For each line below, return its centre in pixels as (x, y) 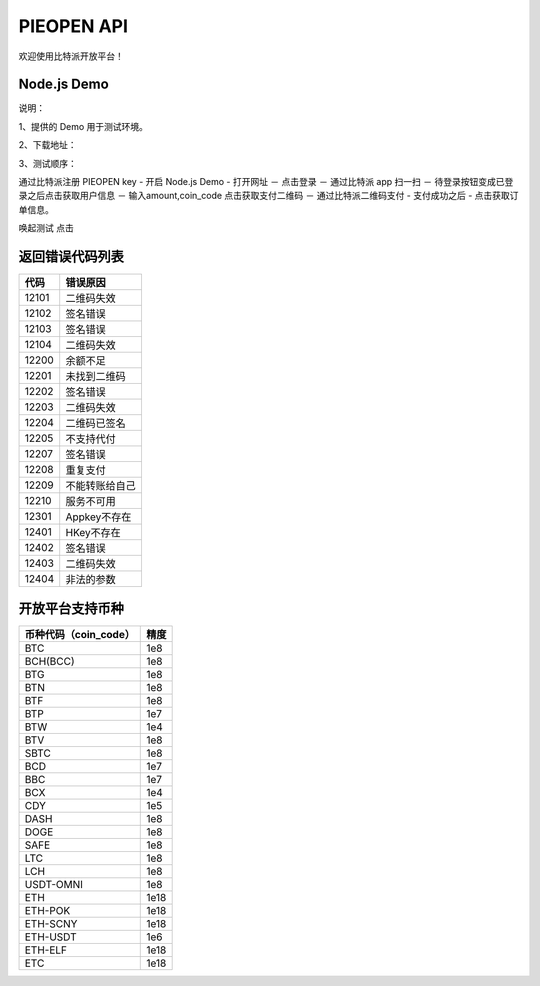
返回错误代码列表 (71, 256)
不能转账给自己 (100, 486)
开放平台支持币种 (71, 608)
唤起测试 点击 (46, 228)
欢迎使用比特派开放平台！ (71, 56)
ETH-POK (47, 910)
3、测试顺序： (47, 163)
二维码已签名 (95, 423)
